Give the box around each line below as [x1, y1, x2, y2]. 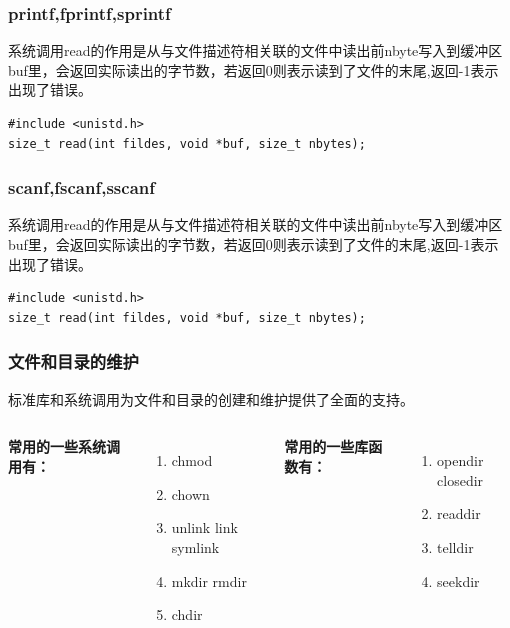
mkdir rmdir [171, 570, 247, 591]
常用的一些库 [284, 436, 369, 457]
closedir [437, 469, 484, 490]
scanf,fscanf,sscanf [8, 175, 155, 200]
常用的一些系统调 [8, 436, 120, 457]
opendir [437, 450, 484, 471]
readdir [437, 503, 481, 524]
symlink [171, 536, 220, 557]
